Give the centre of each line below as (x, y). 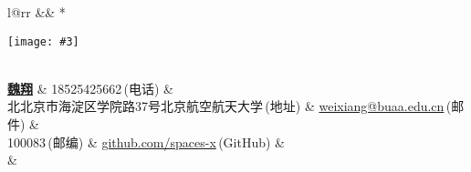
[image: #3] (43, 41)
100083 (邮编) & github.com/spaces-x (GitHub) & (147, 142)
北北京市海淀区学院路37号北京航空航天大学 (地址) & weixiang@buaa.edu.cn (226, 106)
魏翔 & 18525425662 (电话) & (91, 88)
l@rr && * (37, 12)
